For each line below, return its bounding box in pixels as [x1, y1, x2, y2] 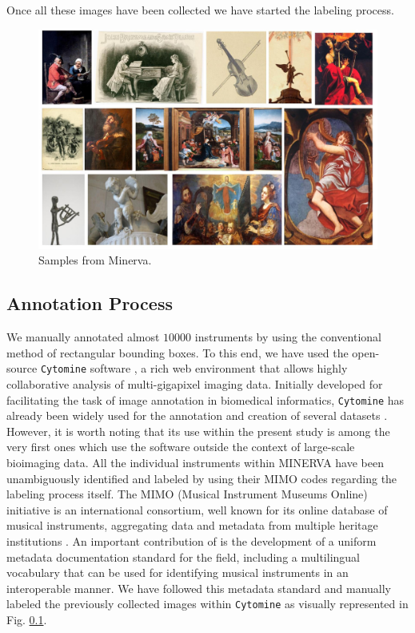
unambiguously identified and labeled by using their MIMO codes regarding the [6, 470, 397, 486]
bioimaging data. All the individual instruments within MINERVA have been [6, 454, 384, 470]
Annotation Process [6, 291, 173, 316]
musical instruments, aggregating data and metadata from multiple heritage [6, 517, 378, 534]
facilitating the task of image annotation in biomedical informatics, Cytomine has [6, 391, 405, 408]
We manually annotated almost [6, 329, 160, 345]
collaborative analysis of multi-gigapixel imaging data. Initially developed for [6, 375, 383, 392]
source [6, 360, 38, 377]
